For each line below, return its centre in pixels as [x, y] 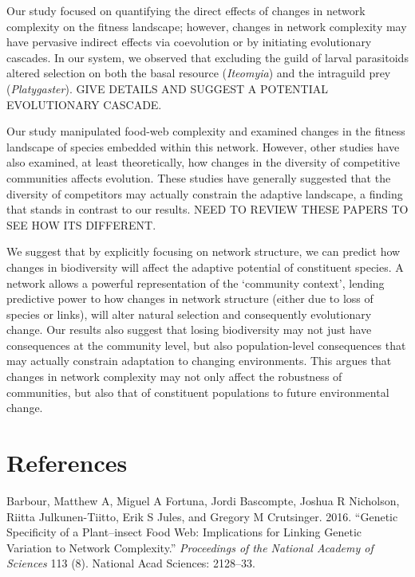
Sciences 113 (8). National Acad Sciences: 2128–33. [131, 563]
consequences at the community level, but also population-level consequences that [206, 345]
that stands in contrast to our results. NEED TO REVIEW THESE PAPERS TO [207, 209]
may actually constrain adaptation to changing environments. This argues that [199, 361]
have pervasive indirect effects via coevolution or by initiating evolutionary [189, 42]
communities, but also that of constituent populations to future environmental [198, 392]
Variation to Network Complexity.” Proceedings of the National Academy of [190, 547]
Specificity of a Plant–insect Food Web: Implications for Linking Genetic [184, 532]
